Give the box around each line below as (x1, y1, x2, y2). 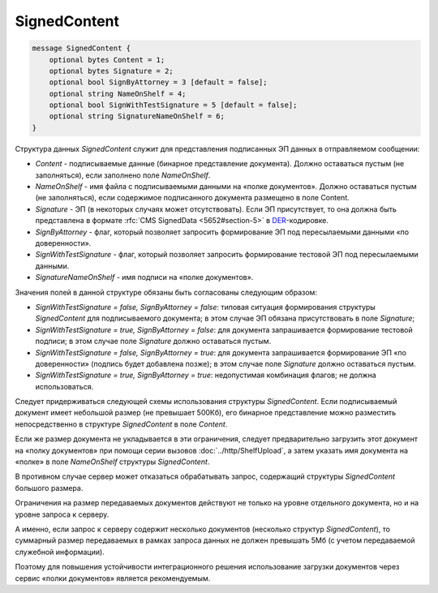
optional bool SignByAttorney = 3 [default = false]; (49, 78, 268, 87)
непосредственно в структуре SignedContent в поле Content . (15, 419, 228, 429)
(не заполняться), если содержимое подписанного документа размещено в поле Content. (35, 193, 350, 203)
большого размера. (15, 483, 84, 492)
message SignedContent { (32, 44, 131, 53)
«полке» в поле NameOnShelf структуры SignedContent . (15, 457, 210, 466)
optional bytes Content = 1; (49, 55, 165, 64)
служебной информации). (15, 547, 105, 556)
